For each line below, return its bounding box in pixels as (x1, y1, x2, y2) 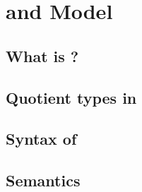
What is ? (6, 44, 79, 66)
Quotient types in (6, 86, 137, 108)
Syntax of (6, 128, 77, 150)
